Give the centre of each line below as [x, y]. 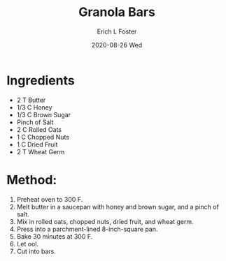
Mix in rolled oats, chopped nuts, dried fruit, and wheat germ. [105, 221]
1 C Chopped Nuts [43, 137]
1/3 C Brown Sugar [44, 114]
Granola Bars [117, 12]
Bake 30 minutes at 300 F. [55, 236]
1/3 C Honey [35, 107]
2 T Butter [31, 100]
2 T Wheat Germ [41, 151]
